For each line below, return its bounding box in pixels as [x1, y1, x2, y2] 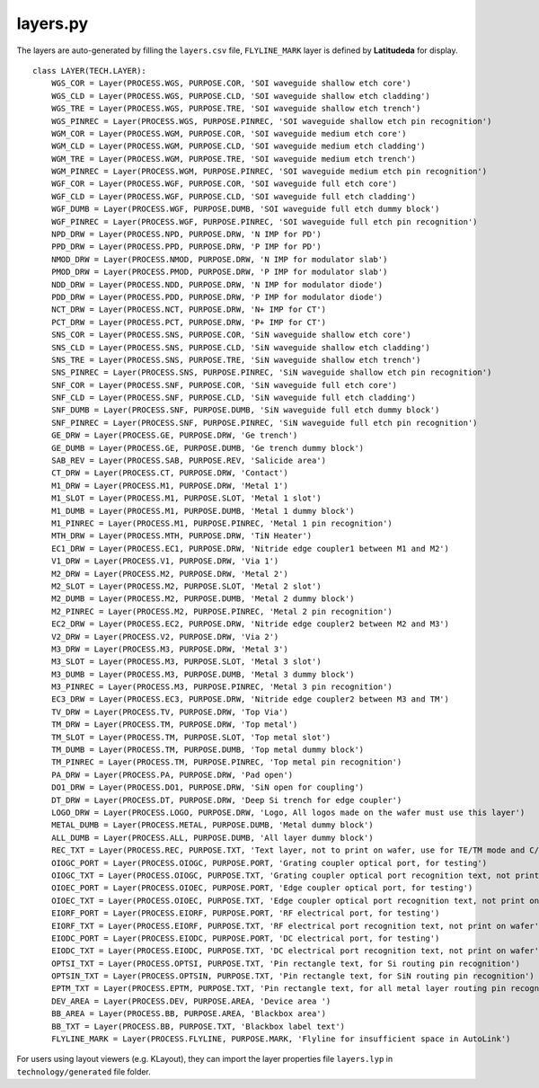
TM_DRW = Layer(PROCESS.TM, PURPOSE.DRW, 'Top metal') [50, 720, 298, 730]
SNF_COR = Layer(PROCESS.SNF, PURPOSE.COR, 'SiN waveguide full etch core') [50, 380, 398, 390]
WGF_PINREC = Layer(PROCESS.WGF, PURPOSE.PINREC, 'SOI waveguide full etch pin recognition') [50, 217, 478, 226]
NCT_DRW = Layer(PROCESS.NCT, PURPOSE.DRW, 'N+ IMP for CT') [50, 305, 327, 314]
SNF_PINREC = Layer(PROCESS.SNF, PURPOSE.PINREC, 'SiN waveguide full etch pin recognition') [50, 418, 478, 428]
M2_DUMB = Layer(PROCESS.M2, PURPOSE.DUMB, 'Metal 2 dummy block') [50, 594, 355, 604]
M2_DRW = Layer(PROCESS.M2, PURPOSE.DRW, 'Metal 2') [50, 569, 289, 579]
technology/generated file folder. [16, 1066, 152, 1077]
